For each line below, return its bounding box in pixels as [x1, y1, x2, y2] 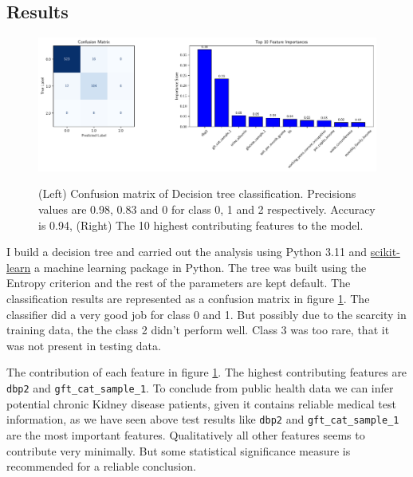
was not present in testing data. [6, 337, 161, 353]
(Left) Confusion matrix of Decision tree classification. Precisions [38, 185, 356, 202]
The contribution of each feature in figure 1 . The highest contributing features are [6, 364, 407, 380]
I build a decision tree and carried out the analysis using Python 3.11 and [6, 243, 368, 260]
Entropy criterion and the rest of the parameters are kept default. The [6, 274, 351, 291]
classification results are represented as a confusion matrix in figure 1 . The [6, 290, 370, 307]
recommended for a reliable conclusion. [6, 458, 196, 475]
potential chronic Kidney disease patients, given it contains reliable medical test [6, 395, 396, 412]
